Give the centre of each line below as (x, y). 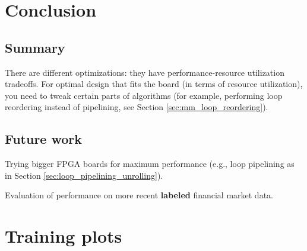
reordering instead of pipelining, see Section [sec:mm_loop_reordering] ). (137, 107)
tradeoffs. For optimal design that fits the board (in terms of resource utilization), (154, 84)
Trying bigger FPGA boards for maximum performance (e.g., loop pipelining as (150, 164)
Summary (35, 47)
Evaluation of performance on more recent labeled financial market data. (139, 195)
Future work (44, 139)
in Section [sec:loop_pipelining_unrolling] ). (84, 175)
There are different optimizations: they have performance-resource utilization (145, 72)
